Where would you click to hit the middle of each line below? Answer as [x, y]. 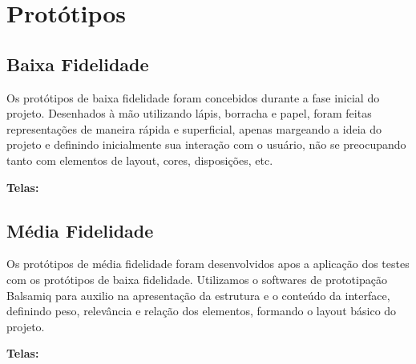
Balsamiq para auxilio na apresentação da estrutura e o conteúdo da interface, [198, 295]
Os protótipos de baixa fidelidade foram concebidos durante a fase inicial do [193, 97]
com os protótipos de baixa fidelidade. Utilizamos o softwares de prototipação [197, 279]
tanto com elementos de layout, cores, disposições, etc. [140, 160]
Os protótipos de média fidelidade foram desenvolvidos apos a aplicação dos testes [208, 264]
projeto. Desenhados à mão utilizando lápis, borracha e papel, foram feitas [189, 113]
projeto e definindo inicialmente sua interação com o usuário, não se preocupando [206, 144]
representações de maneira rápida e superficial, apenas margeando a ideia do [194, 128]
